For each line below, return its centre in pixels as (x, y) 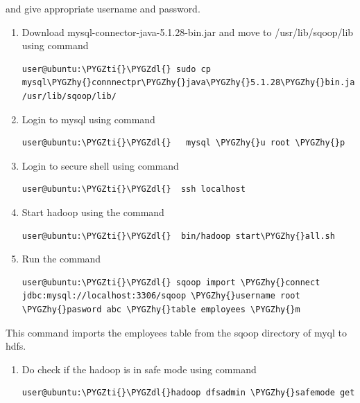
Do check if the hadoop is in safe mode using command (139, 369)
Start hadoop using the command (93, 212)
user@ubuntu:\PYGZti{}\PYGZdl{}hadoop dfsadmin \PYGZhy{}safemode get (188, 393)
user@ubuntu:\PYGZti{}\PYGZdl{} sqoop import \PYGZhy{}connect (171, 282)
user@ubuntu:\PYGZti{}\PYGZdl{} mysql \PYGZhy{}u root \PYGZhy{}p (183, 143)
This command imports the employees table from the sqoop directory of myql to (176, 332)
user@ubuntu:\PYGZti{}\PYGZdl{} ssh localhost (134, 189)
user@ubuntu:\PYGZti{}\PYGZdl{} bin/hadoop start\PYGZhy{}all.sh (178, 236)
